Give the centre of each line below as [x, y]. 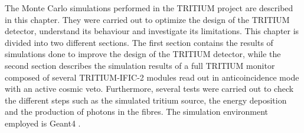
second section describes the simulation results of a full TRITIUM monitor [140, 65]
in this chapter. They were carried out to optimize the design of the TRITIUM [147, 19]
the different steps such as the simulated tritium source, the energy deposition [146, 100]
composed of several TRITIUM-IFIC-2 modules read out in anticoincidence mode [152, 77]
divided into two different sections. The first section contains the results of [139, 42]
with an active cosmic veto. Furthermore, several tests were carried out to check [149, 89]
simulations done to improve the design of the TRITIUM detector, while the [143, 54]
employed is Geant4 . [43, 123]
